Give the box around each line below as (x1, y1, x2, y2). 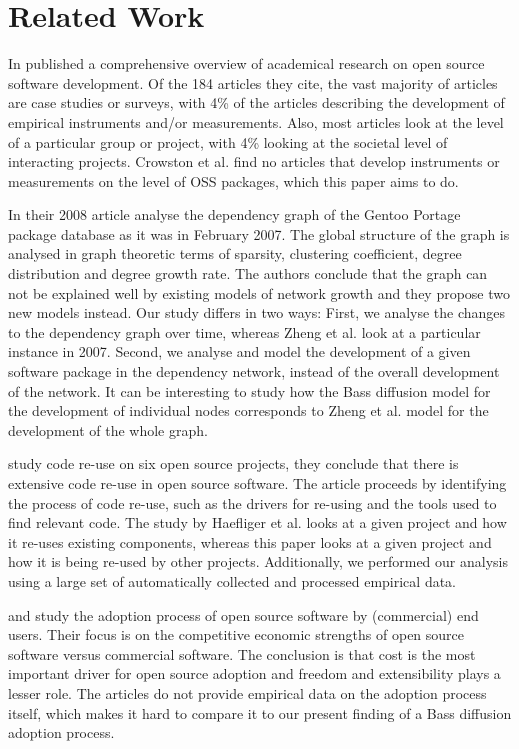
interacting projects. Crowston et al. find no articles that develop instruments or (8, 151, 500, 172)
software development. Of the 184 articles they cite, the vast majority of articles (8, 72, 498, 93)
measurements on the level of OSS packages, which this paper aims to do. (8, 170, 459, 191)
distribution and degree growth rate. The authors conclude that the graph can (8, 263, 488, 284)
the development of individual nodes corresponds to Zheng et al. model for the (8, 400, 489, 421)
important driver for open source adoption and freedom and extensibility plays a (8, 663, 501, 684)
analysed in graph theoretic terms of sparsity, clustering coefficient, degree (8, 243, 462, 264)
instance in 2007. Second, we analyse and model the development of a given (8, 341, 471, 362)
